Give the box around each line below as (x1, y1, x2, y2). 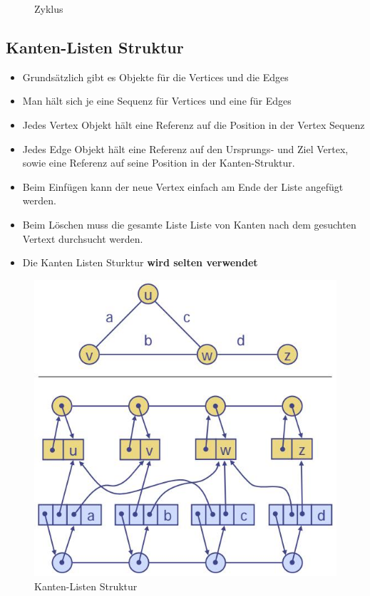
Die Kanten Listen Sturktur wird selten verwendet (22, 255, 258, 270)
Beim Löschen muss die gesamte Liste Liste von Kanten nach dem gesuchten (22, 216, 356, 231)
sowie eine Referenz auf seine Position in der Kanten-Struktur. (22, 155, 295, 170)
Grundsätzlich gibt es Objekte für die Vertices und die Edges (22, 69, 289, 84)
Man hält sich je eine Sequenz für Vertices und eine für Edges (22, 93, 292, 108)
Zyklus (34, 1, 63, 16)
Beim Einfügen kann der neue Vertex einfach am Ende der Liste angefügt (22, 179, 344, 194)
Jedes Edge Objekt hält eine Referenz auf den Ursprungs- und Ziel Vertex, (22, 141, 349, 156)
